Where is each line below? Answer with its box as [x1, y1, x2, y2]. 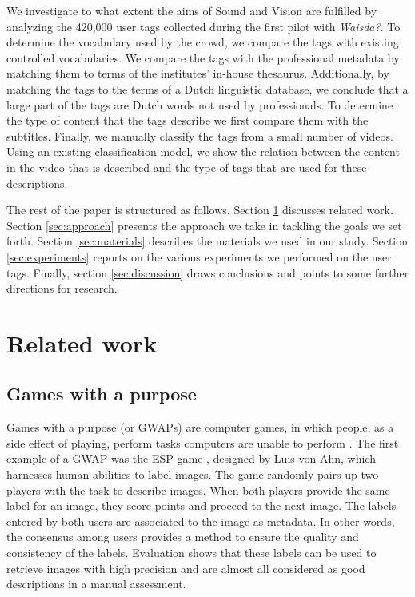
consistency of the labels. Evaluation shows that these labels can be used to [6, 544, 377, 561]
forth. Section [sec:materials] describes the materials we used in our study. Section [6, 233, 409, 249]
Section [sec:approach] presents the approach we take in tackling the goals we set [6, 217, 402, 233]
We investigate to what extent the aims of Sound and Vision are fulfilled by [6, 2, 377, 18]
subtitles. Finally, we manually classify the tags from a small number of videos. [6, 127, 393, 144]
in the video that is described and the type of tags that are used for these [6, 158, 367, 175]
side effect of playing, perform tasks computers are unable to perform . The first [6, 434, 399, 451]
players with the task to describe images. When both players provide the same [6, 481, 390, 498]
